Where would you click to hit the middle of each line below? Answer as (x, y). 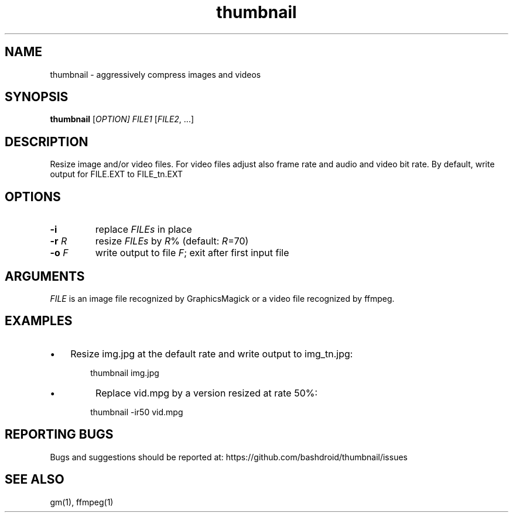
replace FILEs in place (143, 230)
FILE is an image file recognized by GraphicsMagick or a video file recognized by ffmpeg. (222, 298)
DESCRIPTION (47, 142)
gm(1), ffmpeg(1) (82, 502)
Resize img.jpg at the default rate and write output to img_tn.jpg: (212, 354)
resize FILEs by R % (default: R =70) (172, 241)
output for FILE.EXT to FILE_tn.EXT (117, 174)
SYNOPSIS (37, 97)
